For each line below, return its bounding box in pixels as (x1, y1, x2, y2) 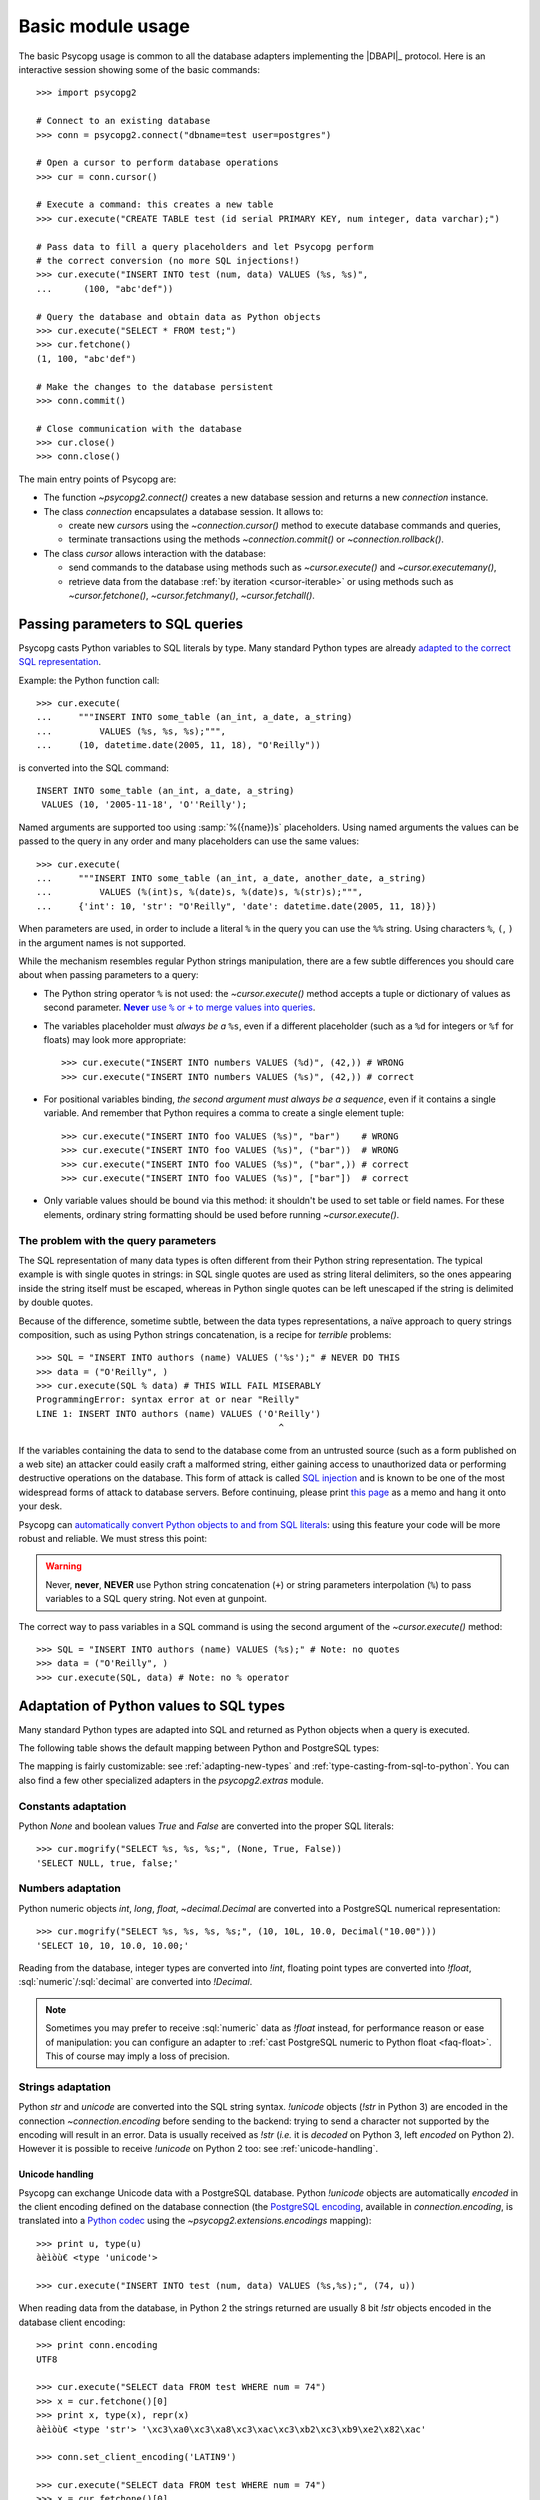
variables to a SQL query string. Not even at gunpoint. (45, 1593, 267, 1605)
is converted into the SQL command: (18, 761, 170, 774)
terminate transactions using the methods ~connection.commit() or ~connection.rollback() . (68, 533, 445, 545)
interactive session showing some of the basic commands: (18, 63, 260, 75)
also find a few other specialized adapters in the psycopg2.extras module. (18, 1774, 324, 1786)
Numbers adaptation (18, 1881, 122, 1895)
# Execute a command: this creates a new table (36, 199, 274, 210)
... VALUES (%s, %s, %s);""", (36, 725, 227, 737)
